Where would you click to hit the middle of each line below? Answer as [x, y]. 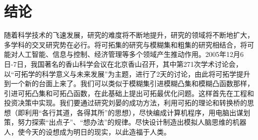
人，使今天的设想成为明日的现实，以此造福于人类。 [87, 132]
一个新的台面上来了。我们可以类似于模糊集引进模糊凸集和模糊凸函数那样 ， [132, 83]
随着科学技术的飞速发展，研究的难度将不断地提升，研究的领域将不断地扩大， [129, 35]
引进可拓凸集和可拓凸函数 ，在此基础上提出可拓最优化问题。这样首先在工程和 [129, 93]
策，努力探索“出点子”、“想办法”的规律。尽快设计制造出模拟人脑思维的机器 [125, 122]
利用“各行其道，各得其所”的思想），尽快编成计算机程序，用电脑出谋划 [137, 112]
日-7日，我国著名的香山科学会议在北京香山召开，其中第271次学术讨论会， [123, 64]
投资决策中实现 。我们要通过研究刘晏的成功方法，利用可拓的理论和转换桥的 [126, 103]
